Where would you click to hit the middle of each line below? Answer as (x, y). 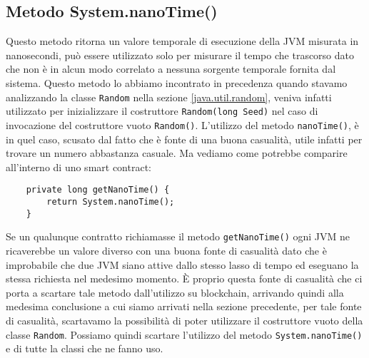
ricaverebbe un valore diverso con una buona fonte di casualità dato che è (166, 250)
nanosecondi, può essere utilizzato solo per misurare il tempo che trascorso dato (180, 55)
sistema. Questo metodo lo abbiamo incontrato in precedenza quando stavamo (177, 82)
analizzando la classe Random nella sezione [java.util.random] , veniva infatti (169, 97)
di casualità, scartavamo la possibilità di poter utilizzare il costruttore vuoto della (184, 320)
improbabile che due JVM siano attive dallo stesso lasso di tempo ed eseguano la (182, 264)
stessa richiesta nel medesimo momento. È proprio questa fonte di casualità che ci (184, 278)
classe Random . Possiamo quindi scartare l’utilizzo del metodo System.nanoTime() (184, 334)
